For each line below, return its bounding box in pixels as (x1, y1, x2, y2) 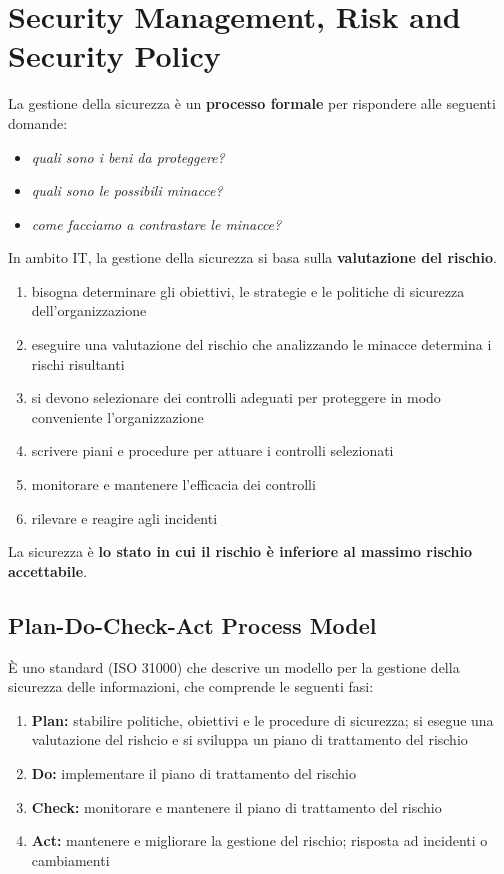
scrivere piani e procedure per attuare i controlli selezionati (31, 440, 394, 461)
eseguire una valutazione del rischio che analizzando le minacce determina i (31, 334, 492, 355)
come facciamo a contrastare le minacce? (31, 213, 282, 234)
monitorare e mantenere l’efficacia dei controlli (31, 474, 316, 495)
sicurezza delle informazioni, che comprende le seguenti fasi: (8, 676, 374, 697)
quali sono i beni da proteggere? (31, 146, 225, 167)
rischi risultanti (31, 353, 125, 374)
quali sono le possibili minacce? (31, 180, 223, 201)
